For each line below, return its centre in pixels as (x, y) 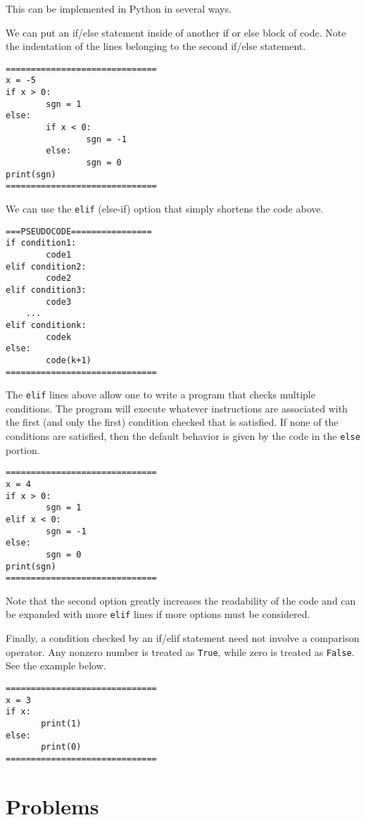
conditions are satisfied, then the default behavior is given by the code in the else (183, 436)
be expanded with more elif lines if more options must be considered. (158, 614)
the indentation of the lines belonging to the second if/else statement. (156, 46)
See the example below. (56, 666)
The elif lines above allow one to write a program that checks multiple (160, 395)
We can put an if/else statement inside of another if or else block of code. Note (176, 32)
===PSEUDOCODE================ (79, 231)
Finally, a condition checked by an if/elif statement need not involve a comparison (183, 638)
